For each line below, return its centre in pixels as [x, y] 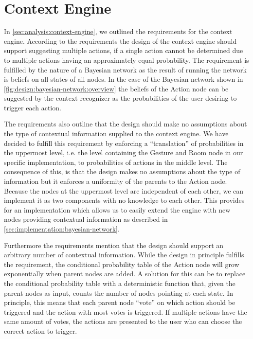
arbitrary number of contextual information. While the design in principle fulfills [124, 255]
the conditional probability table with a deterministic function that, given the [120, 283]
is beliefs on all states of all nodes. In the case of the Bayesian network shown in [124, 79]
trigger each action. [33, 107]
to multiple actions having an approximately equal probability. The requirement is [126, 60]
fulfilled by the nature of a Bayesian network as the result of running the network [125, 69]
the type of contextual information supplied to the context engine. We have [116, 134]
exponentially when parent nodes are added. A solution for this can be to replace [125, 274]
